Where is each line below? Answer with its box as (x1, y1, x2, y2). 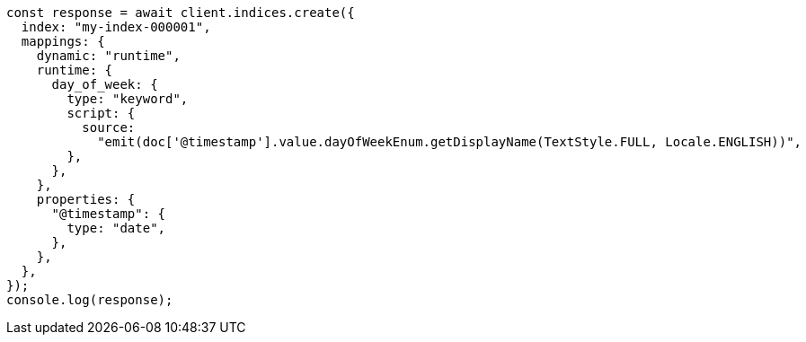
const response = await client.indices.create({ (6, 5, 355, 20)
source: (82, 120, 136, 135)
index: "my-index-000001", (21, 20, 211, 34)
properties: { (36, 192, 136, 206)
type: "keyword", (66, 92, 189, 106)
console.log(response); (6, 293, 173, 307)
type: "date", (66, 221, 166, 235)
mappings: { (21, 34, 105, 48)
